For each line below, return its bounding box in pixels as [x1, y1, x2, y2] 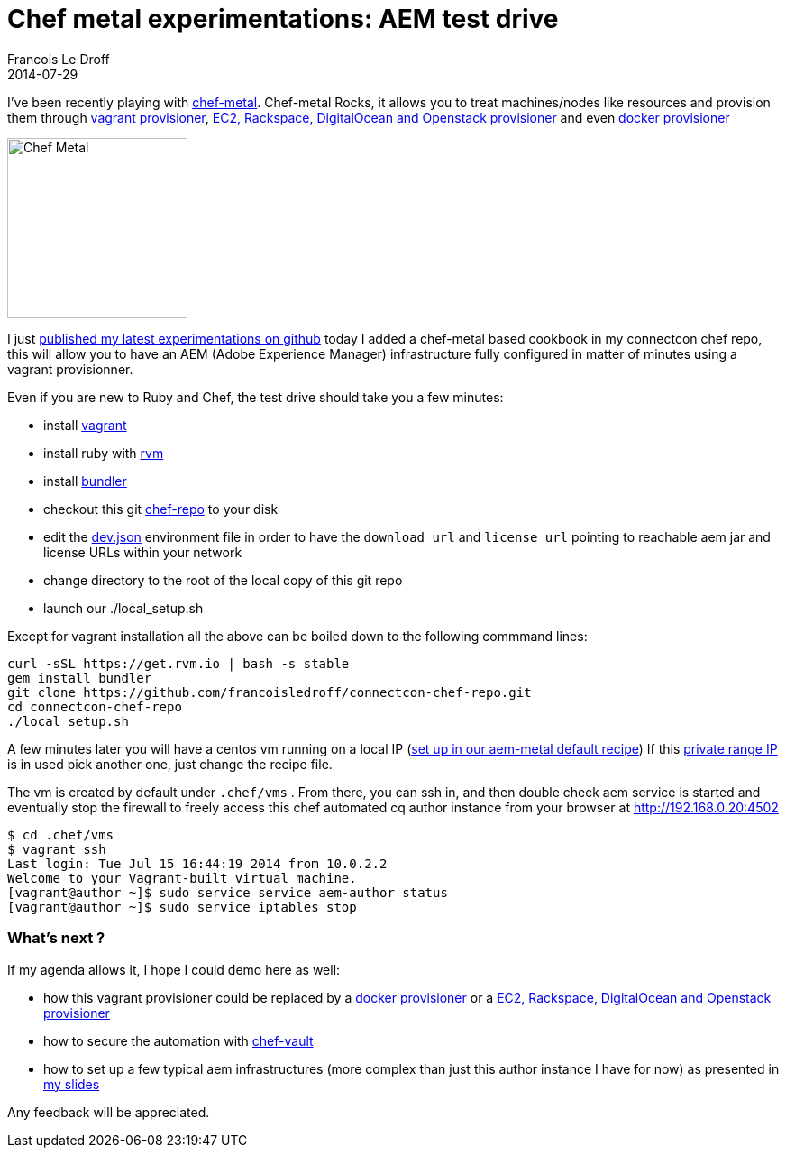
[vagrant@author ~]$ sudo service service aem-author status [7, 885, 448, 900]
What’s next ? [7, 929, 105, 948]
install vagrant [43, 417, 127, 433]
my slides [43, 1076, 100, 1092]
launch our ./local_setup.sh [43, 600, 204, 616]
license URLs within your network [43, 544, 242, 560]
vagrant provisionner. [7, 361, 133, 377]
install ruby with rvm [43, 445, 164, 461]
